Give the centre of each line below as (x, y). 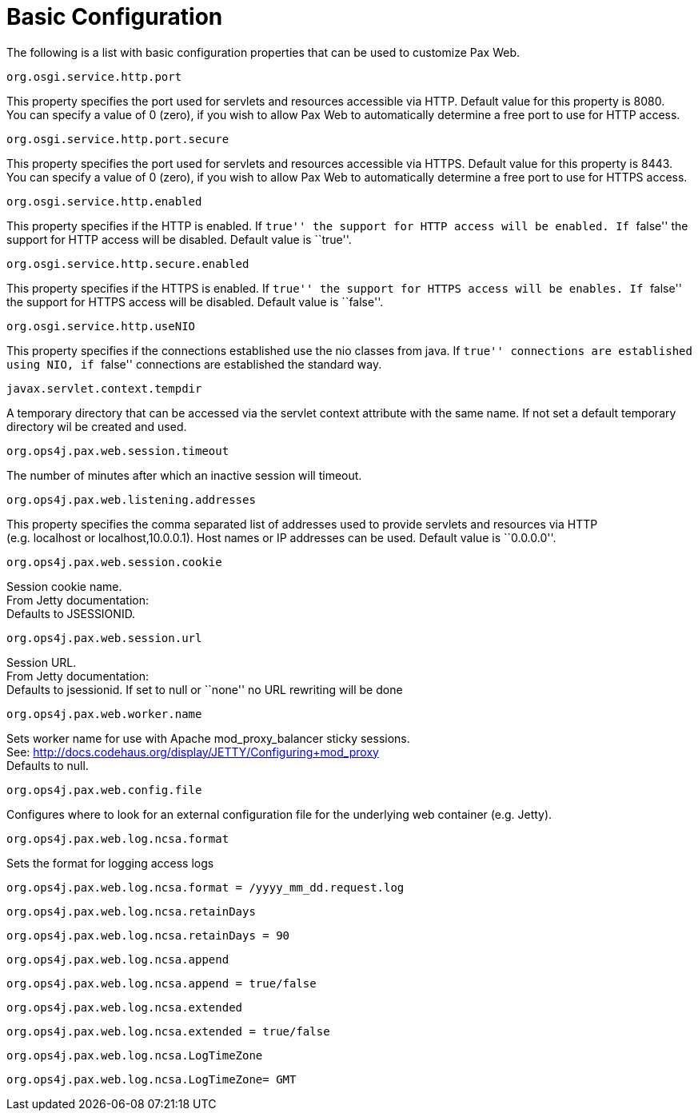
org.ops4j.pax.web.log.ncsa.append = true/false (162, 983)
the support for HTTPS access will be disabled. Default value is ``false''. (195, 301)
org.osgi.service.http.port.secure (118, 139)
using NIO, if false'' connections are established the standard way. (194, 364)
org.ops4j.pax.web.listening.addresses (131, 499)
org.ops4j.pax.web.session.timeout (118, 451)
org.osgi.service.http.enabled (104, 201)
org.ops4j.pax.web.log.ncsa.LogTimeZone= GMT (152, 1079)
